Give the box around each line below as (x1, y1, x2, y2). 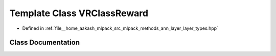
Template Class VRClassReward (9, 8, 148, 19)
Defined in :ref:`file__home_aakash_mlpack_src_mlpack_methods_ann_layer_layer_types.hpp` (22, 25, 218, 31)
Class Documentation (9, 38, 80, 47)
